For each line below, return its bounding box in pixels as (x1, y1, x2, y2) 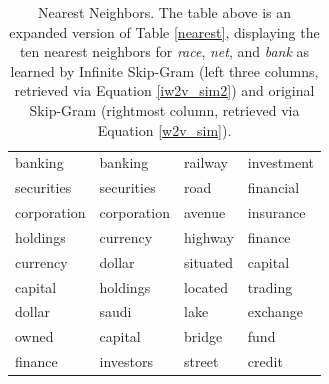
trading (247, 276, 293, 297)
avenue (184, 202, 226, 223)
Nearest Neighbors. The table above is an (37, 2, 292, 22)
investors (99, 351, 153, 372)
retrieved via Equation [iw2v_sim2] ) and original (14, 80, 315, 101)
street (184, 351, 219, 372)
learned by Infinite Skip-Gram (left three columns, (10, 60, 319, 81)
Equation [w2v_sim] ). (97, 119, 232, 140)
